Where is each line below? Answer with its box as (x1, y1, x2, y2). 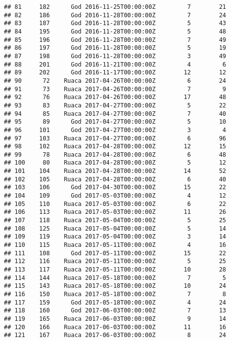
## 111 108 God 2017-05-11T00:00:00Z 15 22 (4, 249, 227, 257)
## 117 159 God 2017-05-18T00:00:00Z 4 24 (4, 299, 227, 306)
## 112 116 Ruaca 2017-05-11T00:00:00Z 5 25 (4, 258, 227, 265)
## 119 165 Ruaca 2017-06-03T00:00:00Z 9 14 (4, 315, 227, 322)
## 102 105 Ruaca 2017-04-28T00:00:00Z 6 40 (4, 175, 227, 183)
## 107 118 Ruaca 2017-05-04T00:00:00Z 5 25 (4, 217, 227, 224)
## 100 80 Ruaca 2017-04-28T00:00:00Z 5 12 (4, 159, 227, 167)
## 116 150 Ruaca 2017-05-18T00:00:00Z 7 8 (4, 290, 227, 298)
